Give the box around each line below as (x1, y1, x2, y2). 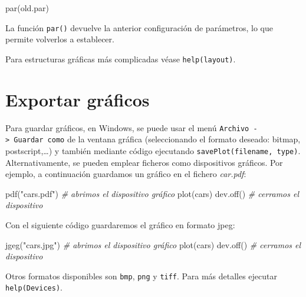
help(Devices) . (5, 281, 62, 293)
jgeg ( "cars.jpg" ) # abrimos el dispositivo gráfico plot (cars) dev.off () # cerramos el (5, 238, 301, 251)
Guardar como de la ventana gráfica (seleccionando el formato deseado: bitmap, (14, 133, 301, 145)
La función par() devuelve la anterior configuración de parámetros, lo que (5, 21, 273, 34)
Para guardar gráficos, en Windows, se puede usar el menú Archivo (5, 121, 249, 134)
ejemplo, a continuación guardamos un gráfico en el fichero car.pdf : (5, 168, 246, 180)
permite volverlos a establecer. (5, 33, 114, 45)
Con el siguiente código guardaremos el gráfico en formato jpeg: (5, 218, 235, 231)
